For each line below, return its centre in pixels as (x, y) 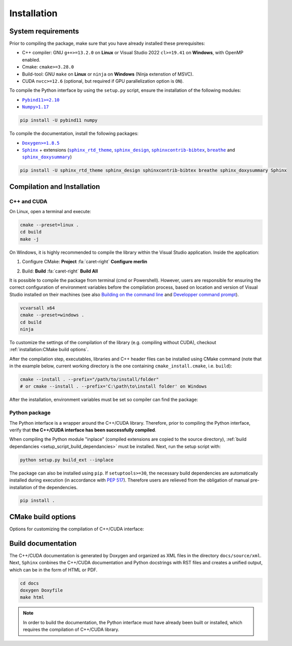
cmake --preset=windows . (52, 315)
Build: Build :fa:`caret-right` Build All (60, 271)
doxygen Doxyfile (41, 590)
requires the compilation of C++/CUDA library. (71, 630)
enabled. (31, 60)
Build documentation (43, 543)
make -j (29, 239)
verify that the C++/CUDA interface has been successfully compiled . (83, 430)
